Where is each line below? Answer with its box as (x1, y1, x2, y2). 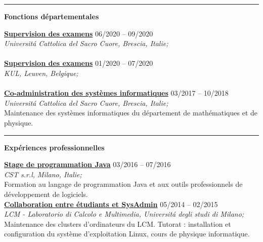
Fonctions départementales (4, 11, 99, 21)
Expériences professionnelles (4, 142, 105, 152)
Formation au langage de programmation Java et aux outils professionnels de (4, 179, 243, 189)
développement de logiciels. (4, 188, 88, 199)
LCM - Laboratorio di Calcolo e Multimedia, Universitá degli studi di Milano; (4, 209, 244, 219)
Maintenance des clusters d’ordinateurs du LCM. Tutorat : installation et (4, 218, 231, 229)
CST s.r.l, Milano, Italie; (4, 169, 82, 179)
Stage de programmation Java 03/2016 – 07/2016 (4, 159, 171, 170)
